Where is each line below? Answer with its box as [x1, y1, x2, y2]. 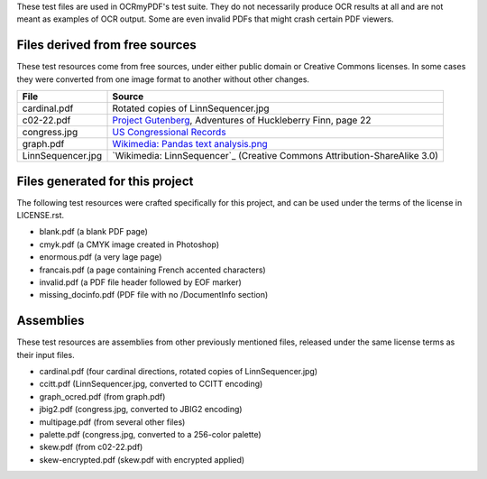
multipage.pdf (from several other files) [39, 416, 186, 428]
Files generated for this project [16, 173, 194, 189]
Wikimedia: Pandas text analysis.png [112, 138, 268, 151]
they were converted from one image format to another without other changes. [16, 73, 310, 85]
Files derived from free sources [16, 37, 198, 53]
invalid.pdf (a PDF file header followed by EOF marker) [39, 276, 243, 288]
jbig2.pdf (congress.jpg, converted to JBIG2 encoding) [39, 404, 243, 415]
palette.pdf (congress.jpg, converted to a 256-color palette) [39, 428, 262, 439]
